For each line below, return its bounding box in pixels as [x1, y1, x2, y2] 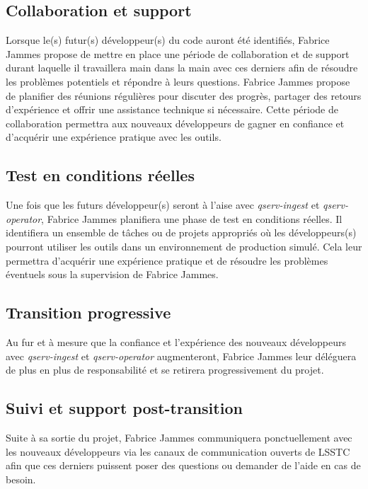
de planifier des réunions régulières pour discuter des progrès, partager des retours [6, 88, 362, 103]
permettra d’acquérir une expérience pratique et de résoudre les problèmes [6, 253, 328, 267]
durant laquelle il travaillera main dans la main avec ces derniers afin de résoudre [6, 60, 358, 75]
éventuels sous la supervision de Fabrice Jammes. [6, 267, 219, 282]
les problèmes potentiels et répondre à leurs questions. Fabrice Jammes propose [6, 74, 350, 88]
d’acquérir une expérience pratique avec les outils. [6, 130, 222, 144]
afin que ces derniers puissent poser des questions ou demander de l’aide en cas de [6, 458, 361, 473]
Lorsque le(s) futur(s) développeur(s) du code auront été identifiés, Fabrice [6, 33, 330, 47]
